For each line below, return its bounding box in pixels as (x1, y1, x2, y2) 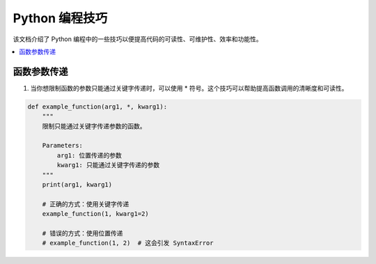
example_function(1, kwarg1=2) (42, 210, 149, 218)
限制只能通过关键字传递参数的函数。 (42, 122, 146, 130)
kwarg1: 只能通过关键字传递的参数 (56, 161, 160, 169)
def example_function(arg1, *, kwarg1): (27, 102, 167, 111)
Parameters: (42, 141, 84, 150)
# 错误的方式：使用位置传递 (42, 229, 123, 237)
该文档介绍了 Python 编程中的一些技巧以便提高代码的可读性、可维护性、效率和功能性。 (13, 35, 263, 43)
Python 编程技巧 (13, 10, 108, 26)
